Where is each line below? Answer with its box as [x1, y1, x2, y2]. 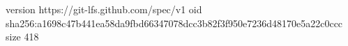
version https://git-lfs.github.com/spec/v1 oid [6, 2, 202, 16]
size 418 [6, 29, 39, 44]
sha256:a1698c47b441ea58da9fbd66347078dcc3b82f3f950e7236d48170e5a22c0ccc [6, 15, 343, 30]
